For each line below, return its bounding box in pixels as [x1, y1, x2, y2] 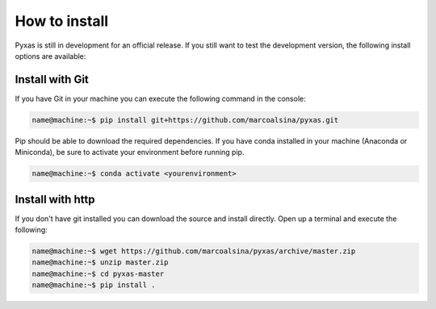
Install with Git [15, 73, 89, 86]
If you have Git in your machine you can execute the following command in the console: [15, 94, 306, 103]
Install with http [15, 192, 95, 206]
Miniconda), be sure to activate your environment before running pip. [15, 148, 245, 157]
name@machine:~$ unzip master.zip [31, 258, 169, 267]
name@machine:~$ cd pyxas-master [31, 269, 165, 278]
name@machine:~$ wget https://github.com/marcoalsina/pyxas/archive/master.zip [31, 247, 356, 256]
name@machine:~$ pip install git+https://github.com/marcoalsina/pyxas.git [31, 115, 339, 124]
